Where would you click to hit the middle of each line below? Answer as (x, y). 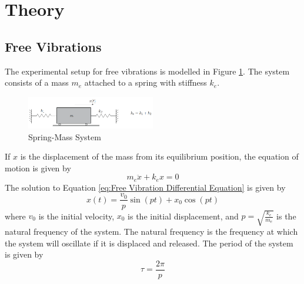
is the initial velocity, (76, 216)
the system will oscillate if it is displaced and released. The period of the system (149, 243)
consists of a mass (37, 82)
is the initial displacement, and (183, 216)
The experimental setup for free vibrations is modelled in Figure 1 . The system (147, 71)
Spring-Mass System (65, 136)
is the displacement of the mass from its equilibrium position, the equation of (159, 156)
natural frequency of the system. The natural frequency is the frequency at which (151, 231)
